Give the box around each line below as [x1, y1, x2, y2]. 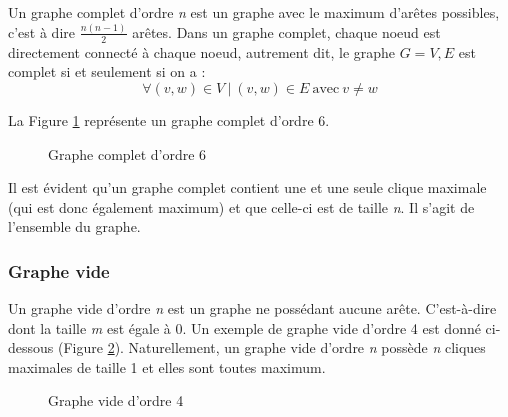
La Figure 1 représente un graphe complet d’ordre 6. [8, 109, 330, 130]
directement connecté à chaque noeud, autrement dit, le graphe [8, 41, 396, 62]
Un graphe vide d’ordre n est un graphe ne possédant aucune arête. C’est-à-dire [8, 298, 497, 319]
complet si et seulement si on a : [8, 61, 206, 82]
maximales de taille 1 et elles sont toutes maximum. [8, 356, 326, 377]
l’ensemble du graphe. [8, 216, 141, 237]
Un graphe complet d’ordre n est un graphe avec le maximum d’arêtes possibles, [8, 2, 500, 22]
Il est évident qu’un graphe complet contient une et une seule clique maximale [8, 177, 487, 198]
